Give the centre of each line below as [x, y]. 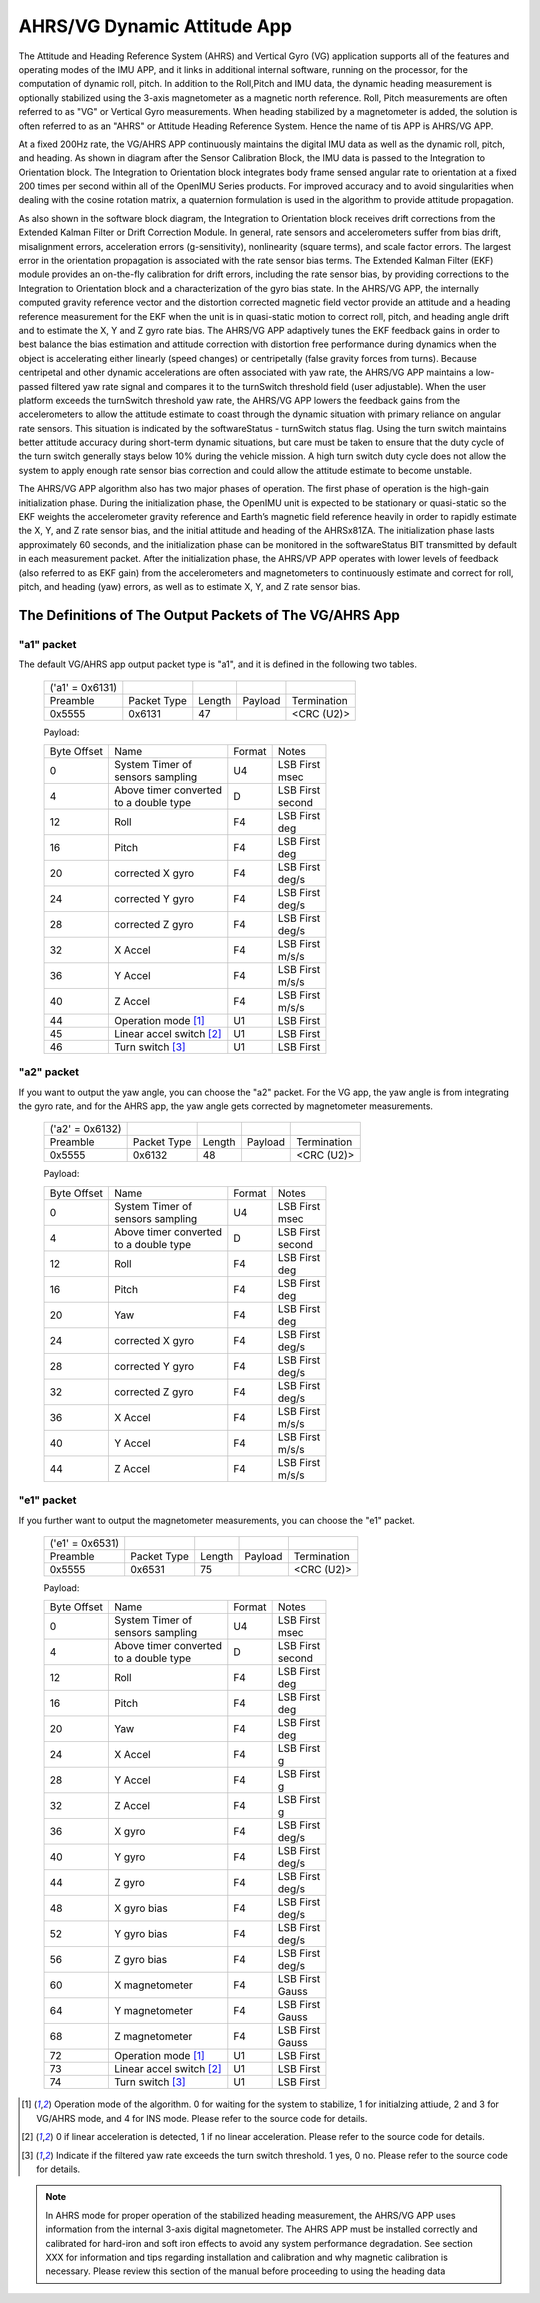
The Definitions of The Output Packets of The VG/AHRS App [209, 615]
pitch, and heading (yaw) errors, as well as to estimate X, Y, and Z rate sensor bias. [189, 586]
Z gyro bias [140, 1960]
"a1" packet [47, 644]
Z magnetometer [153, 2037]
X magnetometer [153, 1985]
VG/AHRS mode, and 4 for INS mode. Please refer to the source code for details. [202, 2118]
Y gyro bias [141, 1934]
